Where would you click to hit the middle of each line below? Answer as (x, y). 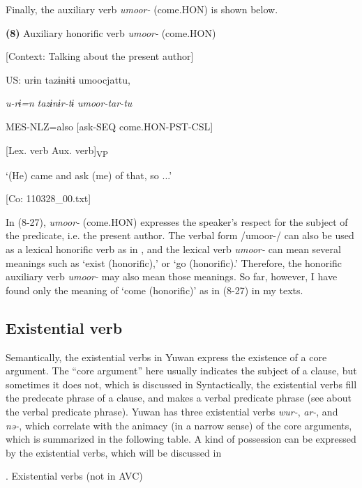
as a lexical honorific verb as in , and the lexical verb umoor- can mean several (173, 249)
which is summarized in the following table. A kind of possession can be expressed (181, 439)
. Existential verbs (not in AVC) (74, 476)
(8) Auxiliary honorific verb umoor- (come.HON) (111, 32)
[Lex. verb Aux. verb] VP (57, 151)
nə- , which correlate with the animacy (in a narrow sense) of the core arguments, (179, 425)
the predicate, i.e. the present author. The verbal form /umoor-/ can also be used (180, 235)
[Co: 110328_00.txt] (48, 198)
